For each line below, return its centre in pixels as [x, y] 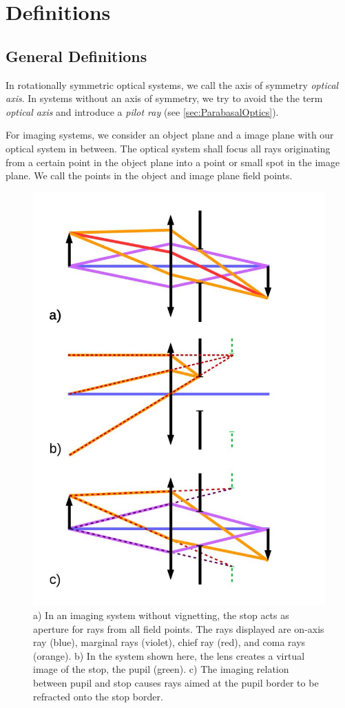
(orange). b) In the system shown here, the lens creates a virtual [169, 655]
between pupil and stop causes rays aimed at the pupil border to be [176, 682]
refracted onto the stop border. [98, 696]
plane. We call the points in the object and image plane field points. [149, 175]
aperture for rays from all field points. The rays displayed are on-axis [179, 628]
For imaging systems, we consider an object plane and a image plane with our [170, 135]
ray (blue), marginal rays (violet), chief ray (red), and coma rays [169, 642]
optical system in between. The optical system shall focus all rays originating [168, 148]
